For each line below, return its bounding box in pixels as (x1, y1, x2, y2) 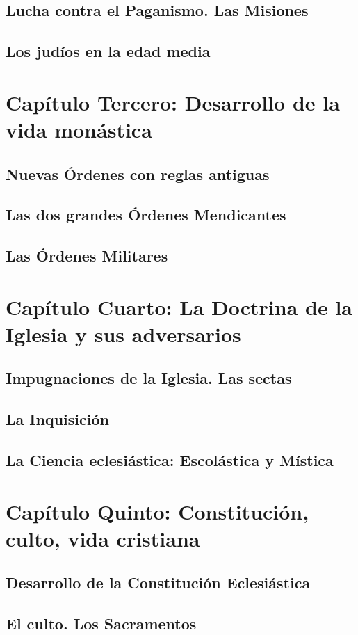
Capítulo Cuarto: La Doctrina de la (6, 292, 352, 321)
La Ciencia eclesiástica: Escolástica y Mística (6, 449, 334, 470)
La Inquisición (6, 408, 109, 430)
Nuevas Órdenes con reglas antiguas (6, 163, 270, 184)
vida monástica (6, 115, 152, 143)
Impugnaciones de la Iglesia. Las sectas (6, 367, 292, 389)
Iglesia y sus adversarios (6, 319, 241, 348)
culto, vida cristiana (6, 524, 200, 552)
